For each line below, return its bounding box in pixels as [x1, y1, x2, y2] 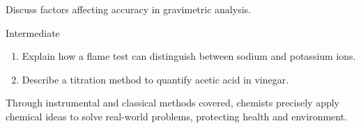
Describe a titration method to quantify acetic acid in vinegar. [22, 72, 289, 86]
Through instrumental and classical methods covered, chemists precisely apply [6, 95, 340, 110]
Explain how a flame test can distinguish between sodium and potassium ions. [22, 49, 356, 63]
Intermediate [6, 25, 60, 40]
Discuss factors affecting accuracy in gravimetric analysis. [6, 2, 251, 16]
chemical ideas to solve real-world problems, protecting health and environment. [6, 109, 348, 123]
